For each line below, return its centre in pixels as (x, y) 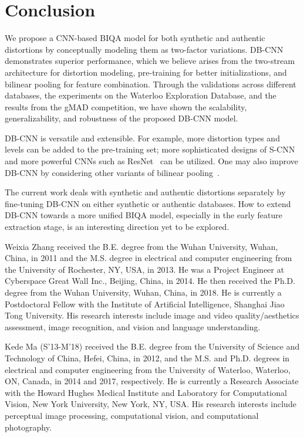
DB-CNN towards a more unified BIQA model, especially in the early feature (143, 215)
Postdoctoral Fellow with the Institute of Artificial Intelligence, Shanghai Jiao (145, 304)
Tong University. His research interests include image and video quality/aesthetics (152, 315)
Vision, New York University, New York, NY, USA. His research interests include (151, 404)
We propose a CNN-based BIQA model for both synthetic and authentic (135, 38)
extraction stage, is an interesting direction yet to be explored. (117, 227)
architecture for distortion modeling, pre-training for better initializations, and (146, 72)
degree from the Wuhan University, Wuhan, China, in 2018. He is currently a (143, 292)
